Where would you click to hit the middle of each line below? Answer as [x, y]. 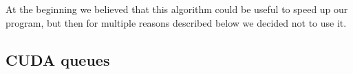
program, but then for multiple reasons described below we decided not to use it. [176, 22]
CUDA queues [58, 59]
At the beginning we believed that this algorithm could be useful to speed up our [177, 9]
